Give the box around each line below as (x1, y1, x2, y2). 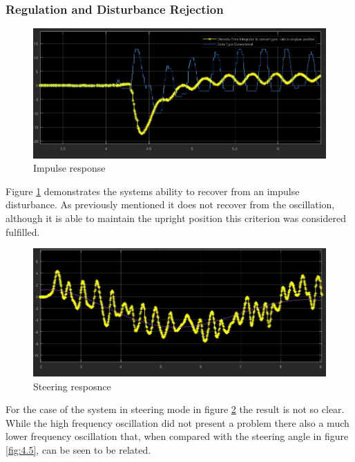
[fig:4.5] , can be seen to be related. (6, 442, 151, 456)
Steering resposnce (33, 379, 111, 393)
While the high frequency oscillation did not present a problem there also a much (6, 415, 349, 430)
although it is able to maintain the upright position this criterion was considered (6, 211, 346, 225)
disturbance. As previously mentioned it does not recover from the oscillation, (6, 197, 335, 212)
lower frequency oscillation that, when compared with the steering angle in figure (6, 429, 349, 443)
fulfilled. (6, 224, 40, 239)
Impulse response (33, 161, 106, 175)
